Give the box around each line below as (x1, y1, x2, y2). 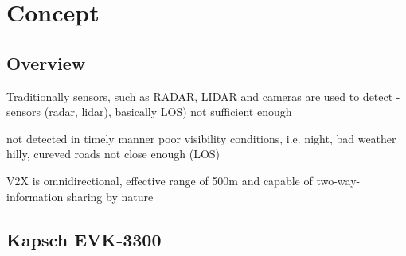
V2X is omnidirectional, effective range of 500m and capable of (6, 172, 313, 188)
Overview (6, 50, 86, 75)
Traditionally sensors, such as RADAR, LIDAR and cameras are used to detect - (6, 87, 400, 104)
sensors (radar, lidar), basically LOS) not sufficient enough (6, 103, 292, 120)
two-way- (316, 172, 361, 188)
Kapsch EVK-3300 (6, 227, 162, 251)
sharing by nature (66, 188, 154, 204)
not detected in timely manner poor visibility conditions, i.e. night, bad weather (6, 130, 396, 146)
